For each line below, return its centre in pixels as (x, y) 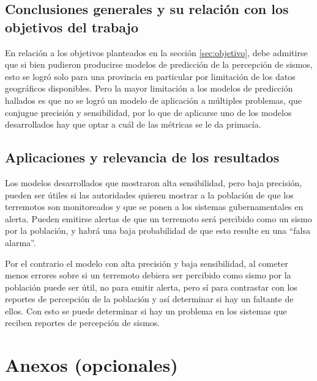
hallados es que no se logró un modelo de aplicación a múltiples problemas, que (153, 100)
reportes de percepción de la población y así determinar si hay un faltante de (149, 299)
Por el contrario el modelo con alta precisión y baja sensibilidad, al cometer (147, 263)
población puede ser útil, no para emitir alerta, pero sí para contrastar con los (151, 287)
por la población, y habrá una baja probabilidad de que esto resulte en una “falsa (158, 230)
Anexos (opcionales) (91, 365)
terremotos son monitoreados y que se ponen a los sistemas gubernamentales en (154, 207)
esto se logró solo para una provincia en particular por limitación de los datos (150, 76)
